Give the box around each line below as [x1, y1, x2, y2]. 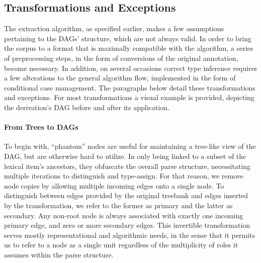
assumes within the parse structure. [4, 249, 114, 259]
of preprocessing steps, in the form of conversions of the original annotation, [4, 52, 238, 63]
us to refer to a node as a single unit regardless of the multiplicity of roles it [4, 239, 238, 250]
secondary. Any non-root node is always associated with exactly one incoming [4, 210, 243, 220]
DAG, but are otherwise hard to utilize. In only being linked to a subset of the [4, 150, 246, 161]
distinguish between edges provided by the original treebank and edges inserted [4, 190, 248, 201]
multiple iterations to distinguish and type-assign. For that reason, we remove [4, 170, 244, 181]
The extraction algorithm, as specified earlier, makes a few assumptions [4, 23, 224, 34]
